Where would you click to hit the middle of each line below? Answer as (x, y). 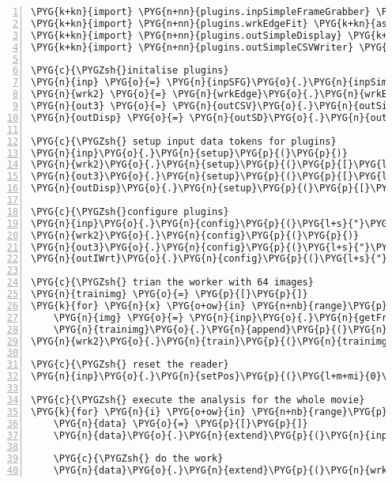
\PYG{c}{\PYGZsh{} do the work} (138, 459)
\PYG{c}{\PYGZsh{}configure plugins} (130, 211)
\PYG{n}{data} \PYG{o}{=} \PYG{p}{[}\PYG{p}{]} (181, 423)
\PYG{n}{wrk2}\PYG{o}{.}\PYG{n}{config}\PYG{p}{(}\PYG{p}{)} (195, 235)
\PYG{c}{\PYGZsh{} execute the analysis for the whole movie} (198, 400)
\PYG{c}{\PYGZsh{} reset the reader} (130, 365)
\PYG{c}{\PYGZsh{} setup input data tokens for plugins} (184, 141)
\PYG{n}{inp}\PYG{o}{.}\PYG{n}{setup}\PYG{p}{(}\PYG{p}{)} (189, 153)
